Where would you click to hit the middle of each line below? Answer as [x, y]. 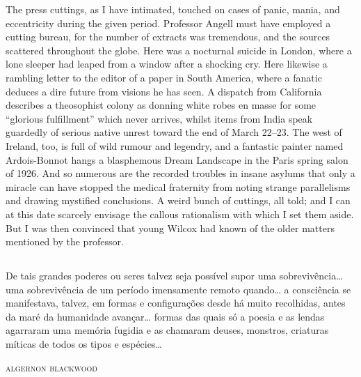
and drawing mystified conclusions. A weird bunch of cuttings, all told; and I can [178, 200]
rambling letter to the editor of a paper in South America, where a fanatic [164, 77]
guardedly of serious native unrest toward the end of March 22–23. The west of [174, 132]
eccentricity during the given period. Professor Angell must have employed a [168, 23]
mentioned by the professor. [65, 241]
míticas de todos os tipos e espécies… [84, 344]
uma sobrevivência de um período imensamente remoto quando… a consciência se [178, 289]
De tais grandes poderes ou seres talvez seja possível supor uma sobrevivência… [174, 276]
